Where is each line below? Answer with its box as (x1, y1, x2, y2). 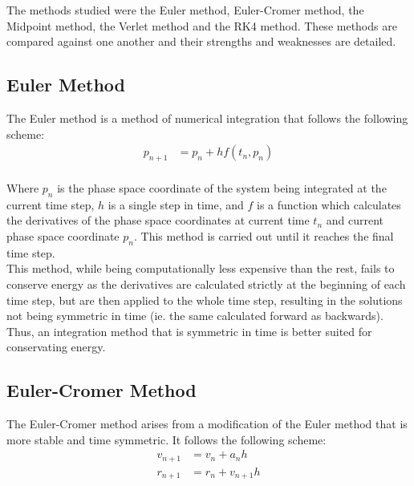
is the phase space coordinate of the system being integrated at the (57, 180, 387, 196)
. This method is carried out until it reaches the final (133, 228, 394, 245)
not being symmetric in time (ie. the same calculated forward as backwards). (6, 307, 384, 324)
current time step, (6, 196, 95, 213)
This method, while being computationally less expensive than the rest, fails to (6, 260, 395, 277)
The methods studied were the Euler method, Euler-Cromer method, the (6, 2, 364, 18)
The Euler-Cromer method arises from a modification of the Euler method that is (6, 415, 408, 432)
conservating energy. (6, 338, 106, 355)
